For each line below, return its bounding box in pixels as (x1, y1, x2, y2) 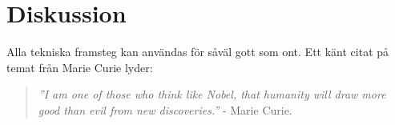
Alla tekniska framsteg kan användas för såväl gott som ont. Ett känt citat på (6, 43, 389, 60)
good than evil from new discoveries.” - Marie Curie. (38, 101, 292, 118)
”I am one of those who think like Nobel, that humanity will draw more (38, 86, 386, 103)
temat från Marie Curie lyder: (6, 58, 153, 75)
